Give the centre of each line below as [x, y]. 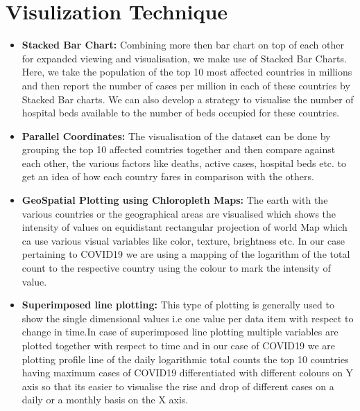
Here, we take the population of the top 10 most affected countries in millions [187, 72]
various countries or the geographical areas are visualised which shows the [179, 213]
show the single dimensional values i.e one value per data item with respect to [188, 318]
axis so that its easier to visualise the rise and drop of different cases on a [178, 386]
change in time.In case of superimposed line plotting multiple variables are [180, 332]
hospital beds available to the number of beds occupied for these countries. [181, 113]
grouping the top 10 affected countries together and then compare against [179, 149]
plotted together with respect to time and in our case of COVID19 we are [178, 345]
